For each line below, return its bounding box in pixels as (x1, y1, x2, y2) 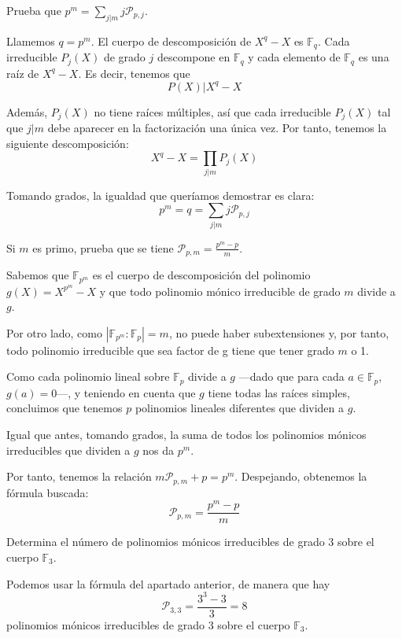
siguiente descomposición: (6, 135, 129, 151)
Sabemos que (6, 267, 69, 283)
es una (358, 49, 389, 65)
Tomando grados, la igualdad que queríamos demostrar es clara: (6, 186, 315, 203)
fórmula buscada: (6, 484, 89, 500)
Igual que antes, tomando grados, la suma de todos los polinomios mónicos (6, 426, 367, 443)
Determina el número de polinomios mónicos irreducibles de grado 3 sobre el (6, 533, 374, 550)
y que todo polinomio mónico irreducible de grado (99, 282, 341, 299)
